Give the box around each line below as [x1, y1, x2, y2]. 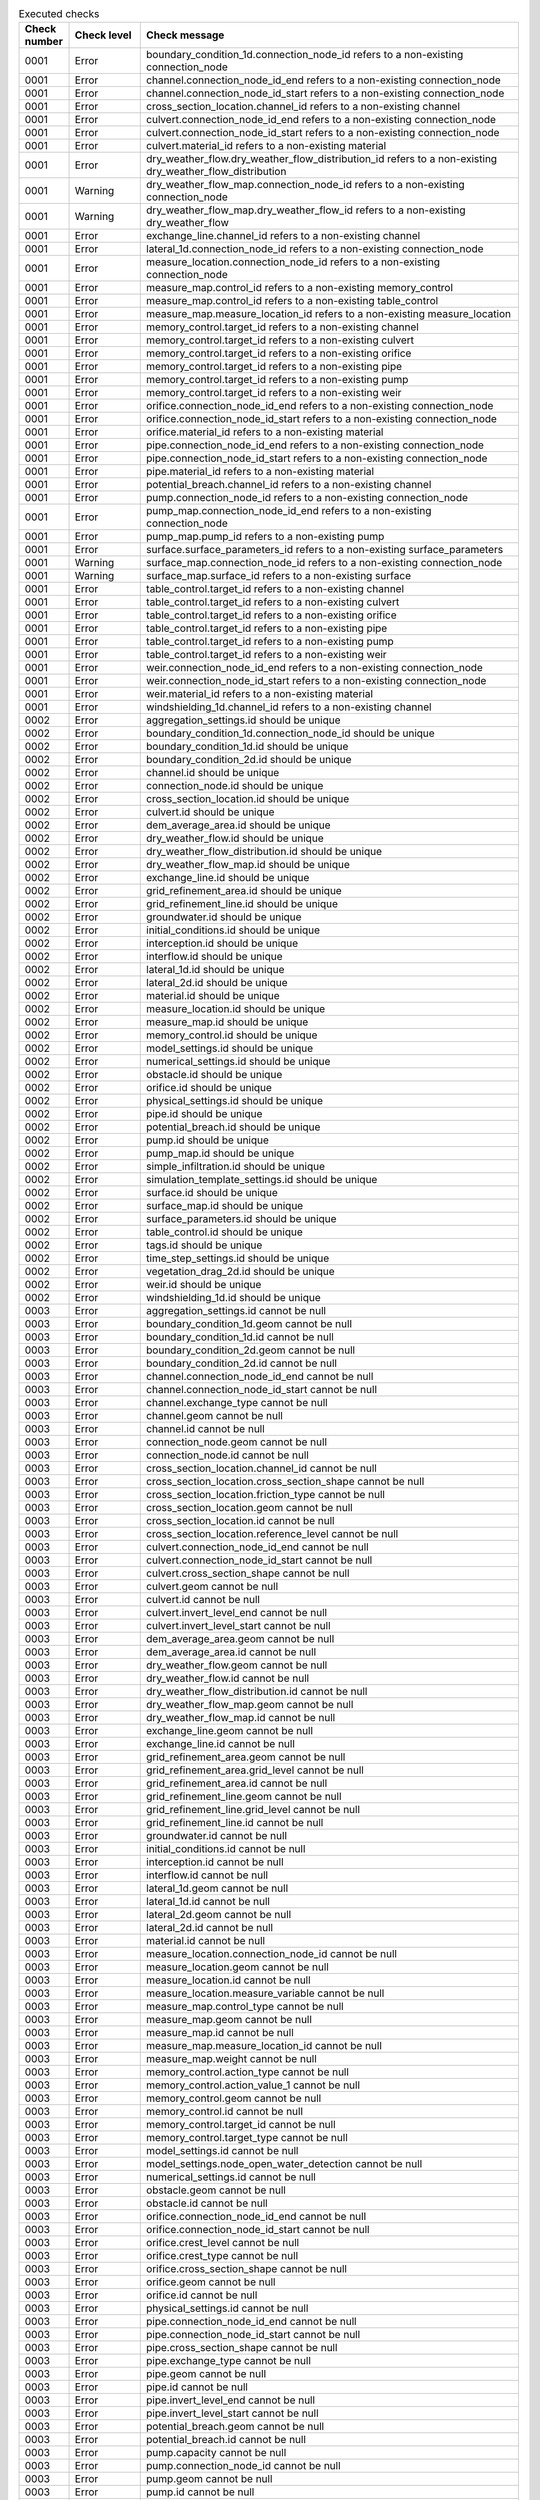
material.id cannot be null [146, 1934, 265, 1948]
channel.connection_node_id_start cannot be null [146, 1383, 377, 1397]
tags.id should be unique [146, 1238, 263, 1252]
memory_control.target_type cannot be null [146, 2131, 349, 2145]
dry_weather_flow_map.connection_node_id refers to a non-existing [146, 178, 465, 192]
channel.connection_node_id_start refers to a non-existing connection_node [146, 86, 505, 100]
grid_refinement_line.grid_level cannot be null [146, 1803, 360, 1817]
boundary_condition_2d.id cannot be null [146, 1356, 337, 1370]
